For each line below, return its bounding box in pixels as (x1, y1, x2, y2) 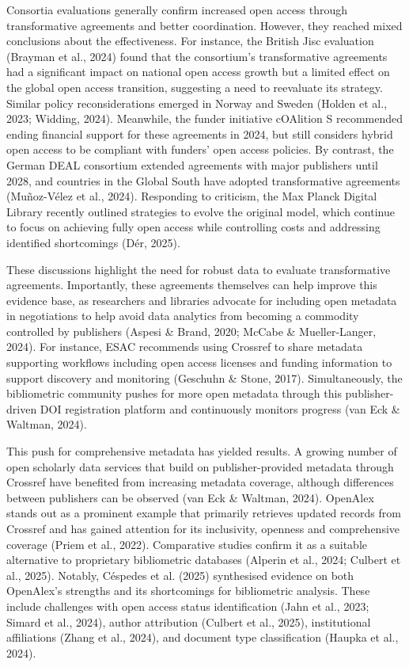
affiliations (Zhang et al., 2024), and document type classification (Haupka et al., (6, 629, 399, 646)
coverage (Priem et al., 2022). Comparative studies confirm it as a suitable (6, 536, 368, 552)
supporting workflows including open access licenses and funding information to (6, 354, 392, 371)
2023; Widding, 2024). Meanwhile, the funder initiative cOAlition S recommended (6, 110, 403, 127)
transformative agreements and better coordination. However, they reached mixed (6, 17, 403, 33)
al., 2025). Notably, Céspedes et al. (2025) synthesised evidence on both (6, 566, 354, 583)
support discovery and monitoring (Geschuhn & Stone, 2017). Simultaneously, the (6, 369, 403, 386)
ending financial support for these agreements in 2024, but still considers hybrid (6, 125, 393, 142)
